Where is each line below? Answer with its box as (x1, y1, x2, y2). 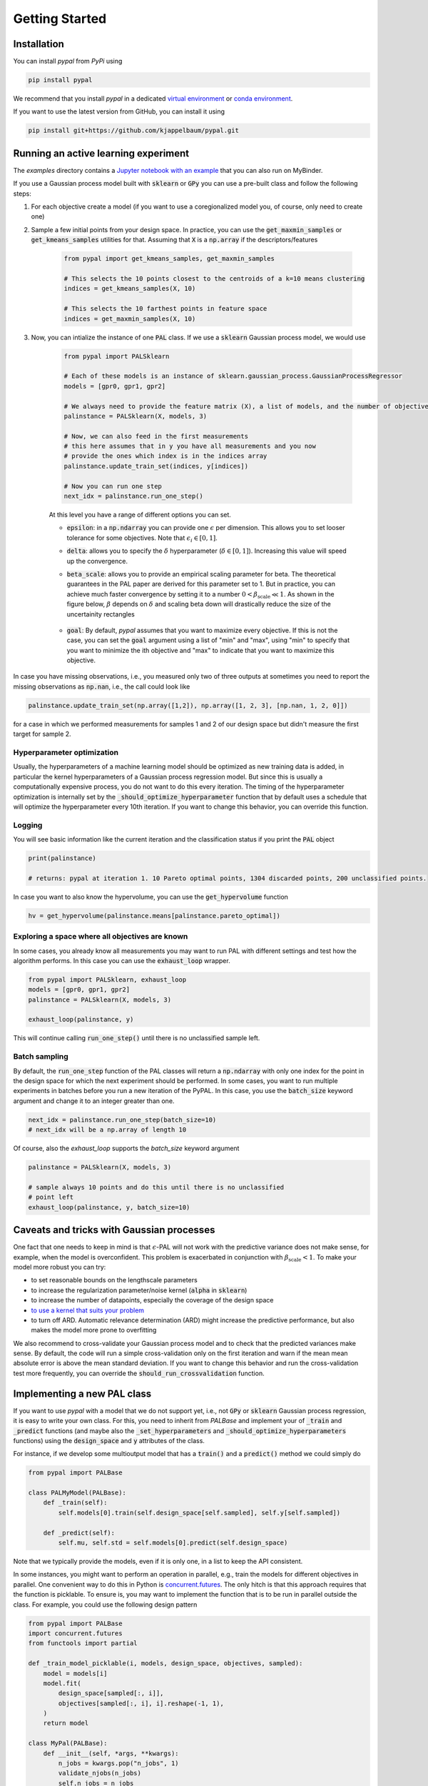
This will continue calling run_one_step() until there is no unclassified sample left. (13, 1034, 260, 1042)
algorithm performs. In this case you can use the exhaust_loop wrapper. (13, 956, 231, 964)
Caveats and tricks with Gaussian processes (13, 1224, 215, 1236)
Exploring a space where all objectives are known (13, 932, 188, 942)
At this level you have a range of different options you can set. (49, 511, 232, 519)
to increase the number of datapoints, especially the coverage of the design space (31, 1296, 274, 1304)
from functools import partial (28, 1640, 138, 1647)
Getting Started (13, 11, 107, 26)
